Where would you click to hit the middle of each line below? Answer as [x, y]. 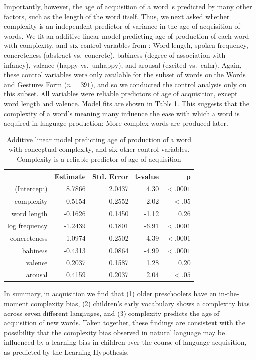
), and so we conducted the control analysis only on [169, 84]
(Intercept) [31, 189]
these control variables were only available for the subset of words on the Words [125, 74]
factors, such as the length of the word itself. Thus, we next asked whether [117, 16]
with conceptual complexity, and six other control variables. [99, 149]
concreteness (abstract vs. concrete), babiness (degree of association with [115, 55]
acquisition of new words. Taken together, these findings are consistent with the [125, 323]
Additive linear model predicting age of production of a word [99, 139]
